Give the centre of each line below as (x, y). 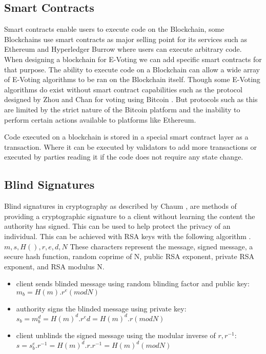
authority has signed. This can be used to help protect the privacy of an (117, 226)
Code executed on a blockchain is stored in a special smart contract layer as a (126, 137)
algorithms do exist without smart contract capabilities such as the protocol (123, 89)
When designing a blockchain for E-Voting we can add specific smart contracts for (133, 59)
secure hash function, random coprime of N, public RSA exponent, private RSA (129, 256)
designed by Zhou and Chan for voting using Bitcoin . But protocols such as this (131, 99)
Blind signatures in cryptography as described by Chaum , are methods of (120, 206)
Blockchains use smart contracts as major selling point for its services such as (126, 39)
